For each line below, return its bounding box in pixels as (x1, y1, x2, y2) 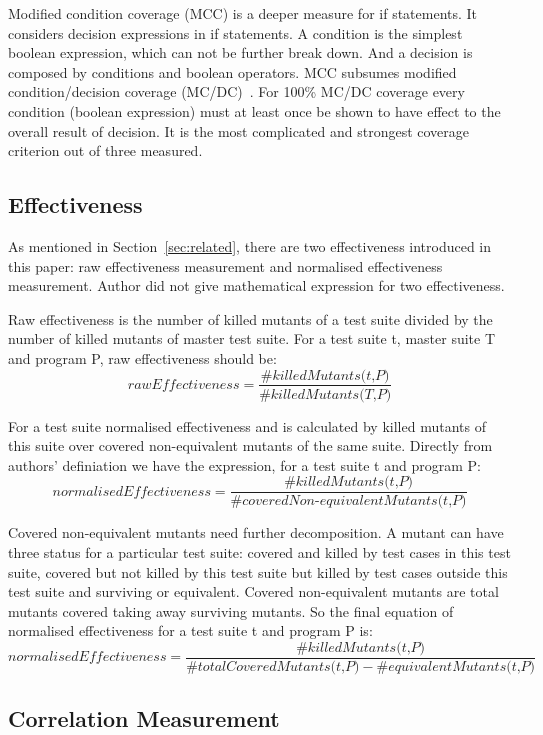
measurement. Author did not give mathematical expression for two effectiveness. (8, 275, 505, 296)
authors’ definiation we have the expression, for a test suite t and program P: (8, 454, 481, 475)
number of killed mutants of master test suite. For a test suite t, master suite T (8, 328, 496, 349)
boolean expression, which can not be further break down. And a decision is (8, 42, 473, 63)
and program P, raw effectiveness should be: (8, 347, 277, 368)
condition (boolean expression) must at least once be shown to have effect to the (8, 100, 501, 121)
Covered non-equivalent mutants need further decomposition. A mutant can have (8, 522, 504, 543)
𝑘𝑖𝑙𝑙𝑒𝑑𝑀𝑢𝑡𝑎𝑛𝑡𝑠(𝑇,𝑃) (270, 387, 392, 402)
